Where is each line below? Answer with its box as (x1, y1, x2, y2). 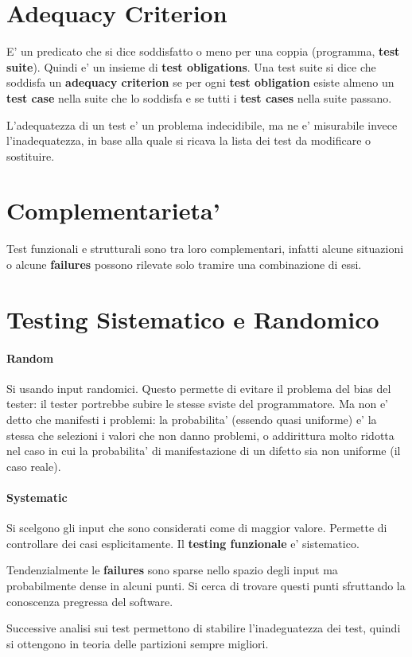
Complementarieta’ (6, 194, 220, 227)
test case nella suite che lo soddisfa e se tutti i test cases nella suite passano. (6, 89, 392, 106)
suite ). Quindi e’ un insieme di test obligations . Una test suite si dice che (6, 58, 376, 75)
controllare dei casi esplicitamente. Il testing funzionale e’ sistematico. (6, 535, 360, 551)
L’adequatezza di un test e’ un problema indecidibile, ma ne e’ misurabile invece (6, 116, 398, 133)
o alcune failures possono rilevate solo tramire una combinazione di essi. (6, 256, 362, 272)
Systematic (6, 488, 68, 505)
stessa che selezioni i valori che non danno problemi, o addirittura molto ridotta (6, 426, 395, 443)
